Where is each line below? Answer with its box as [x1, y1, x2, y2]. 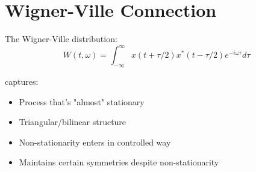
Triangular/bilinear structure [19, 115, 126, 128]
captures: [5, 75, 39, 88]
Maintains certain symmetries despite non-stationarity [19, 156, 219, 168]
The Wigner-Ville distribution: [5, 32, 117, 45]
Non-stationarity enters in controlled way [19, 135, 171, 148]
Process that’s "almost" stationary [19, 95, 145, 108]
